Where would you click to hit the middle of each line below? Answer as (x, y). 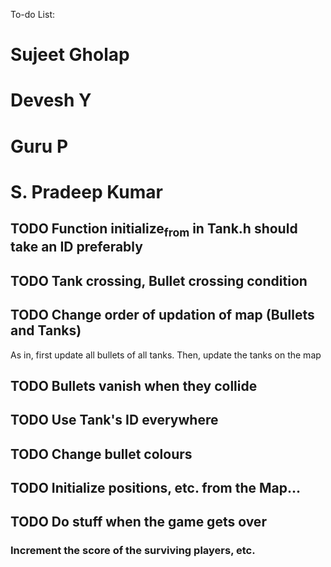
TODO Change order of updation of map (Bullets (162, 315)
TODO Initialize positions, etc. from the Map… (156, 488)
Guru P (39, 146)
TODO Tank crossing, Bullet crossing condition (159, 280)
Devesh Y (51, 100)
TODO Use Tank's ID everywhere (114, 420)
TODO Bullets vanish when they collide (134, 385)
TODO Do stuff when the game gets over (138, 522)
